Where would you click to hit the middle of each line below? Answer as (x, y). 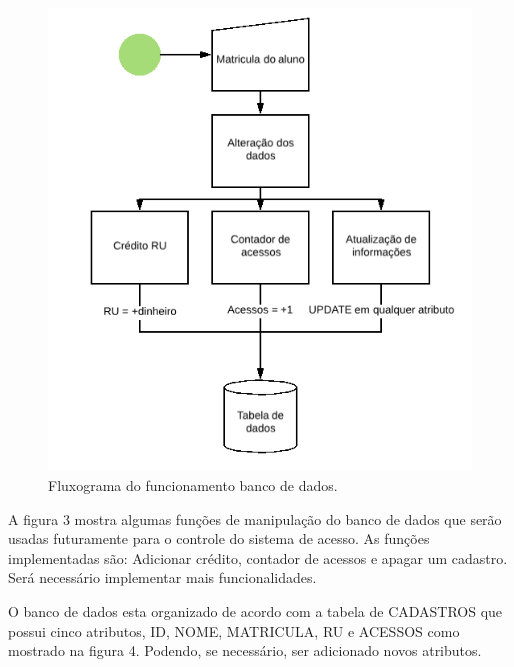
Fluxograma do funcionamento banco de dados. (193, 485)
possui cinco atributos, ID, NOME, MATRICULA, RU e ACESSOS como (234, 630)
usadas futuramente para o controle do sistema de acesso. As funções (219, 538)
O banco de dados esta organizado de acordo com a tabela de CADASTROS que (255, 610)
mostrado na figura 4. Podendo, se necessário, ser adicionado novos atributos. (245, 650)
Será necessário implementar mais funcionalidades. (162, 577)
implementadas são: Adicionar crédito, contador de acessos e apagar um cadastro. (258, 557)
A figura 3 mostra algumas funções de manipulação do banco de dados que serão (255, 518)
